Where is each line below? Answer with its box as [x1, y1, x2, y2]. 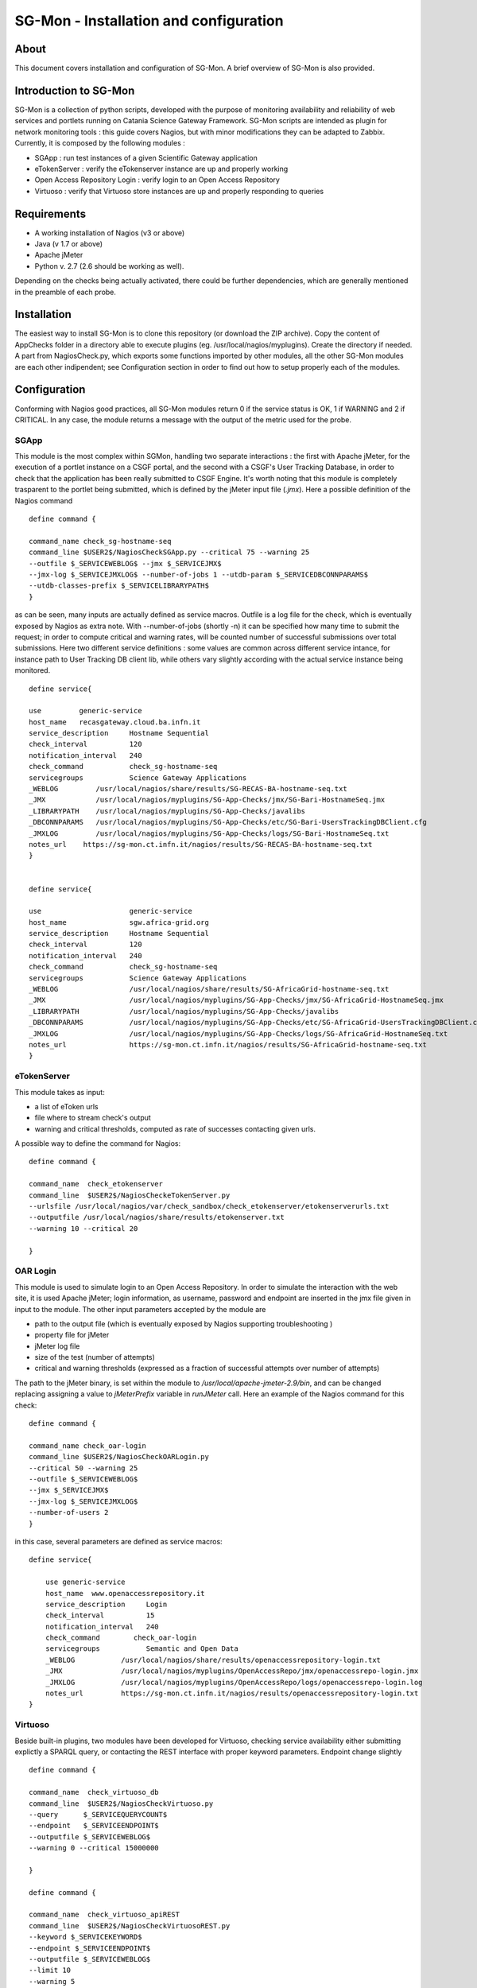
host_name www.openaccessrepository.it [45, 1589, 206, 1598]
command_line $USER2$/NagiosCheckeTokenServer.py [29, 1190, 231, 1200]
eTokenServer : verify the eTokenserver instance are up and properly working [34, 164, 289, 173]
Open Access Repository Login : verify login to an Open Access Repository [34, 175, 280, 184]
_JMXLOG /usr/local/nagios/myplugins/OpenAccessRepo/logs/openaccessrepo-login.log [45, 1678, 423, 1687]
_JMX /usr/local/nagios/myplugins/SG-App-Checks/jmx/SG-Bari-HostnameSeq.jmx [29, 795, 386, 805]
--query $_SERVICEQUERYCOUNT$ [29, 1810, 168, 1819]
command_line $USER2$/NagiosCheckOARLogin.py [29, 1452, 210, 1462]
